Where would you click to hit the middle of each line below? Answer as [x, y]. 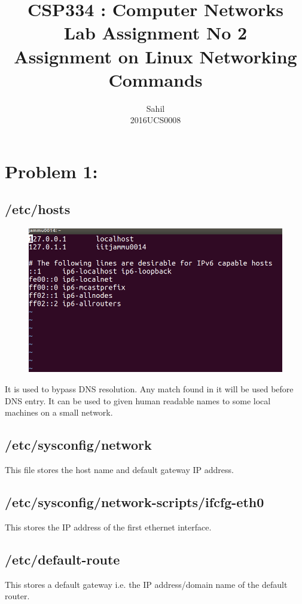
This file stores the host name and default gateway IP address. [119, 469]
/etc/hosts [38, 209]
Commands [155, 79]
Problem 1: [51, 171]
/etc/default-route [62, 559]
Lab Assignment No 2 [155, 33]
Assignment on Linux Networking [155, 56]
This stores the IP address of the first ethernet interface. [108, 527]
